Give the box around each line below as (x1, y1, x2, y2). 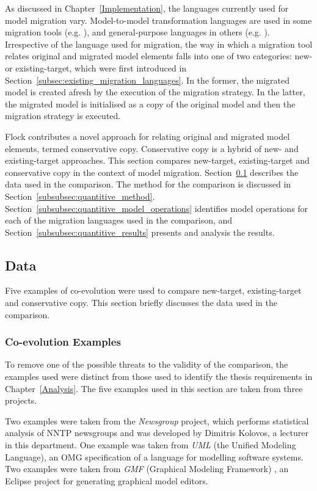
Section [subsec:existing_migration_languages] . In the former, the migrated (5, 73, 290, 86)
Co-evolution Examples (5, 334, 121, 349)
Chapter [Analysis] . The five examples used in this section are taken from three (5, 382, 303, 395)
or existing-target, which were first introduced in (5, 61, 187, 74)
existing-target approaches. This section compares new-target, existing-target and (5, 154, 310, 167)
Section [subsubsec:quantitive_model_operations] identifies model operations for (5, 202, 308, 214)
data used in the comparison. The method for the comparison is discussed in (5, 178, 291, 191)
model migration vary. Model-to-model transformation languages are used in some (5, 13, 312, 26)
